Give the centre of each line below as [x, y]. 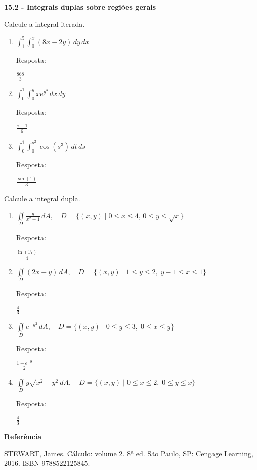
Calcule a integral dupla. [42, 198]
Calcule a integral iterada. [45, 23]
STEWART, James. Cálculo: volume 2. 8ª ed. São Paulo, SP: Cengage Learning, [129, 453]
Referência [23, 436]
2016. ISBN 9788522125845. [47, 463]
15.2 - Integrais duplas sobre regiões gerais [80, 7]
